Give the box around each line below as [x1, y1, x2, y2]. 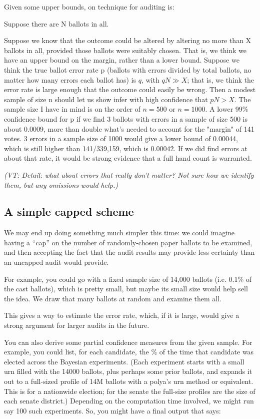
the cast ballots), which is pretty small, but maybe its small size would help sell [4, 283, 248, 294]
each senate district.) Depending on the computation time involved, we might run [4, 395, 254, 406]
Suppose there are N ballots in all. [4, 18, 109, 29]
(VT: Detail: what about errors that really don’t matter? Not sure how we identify [4, 169, 254, 180]
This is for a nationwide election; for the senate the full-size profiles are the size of [4, 385, 255, 396]
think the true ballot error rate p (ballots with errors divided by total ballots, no [4, 64, 251, 75]
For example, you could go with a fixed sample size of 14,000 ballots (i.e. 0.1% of [4, 273, 252, 284]
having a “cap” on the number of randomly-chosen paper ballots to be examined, [4, 237, 252, 247]
